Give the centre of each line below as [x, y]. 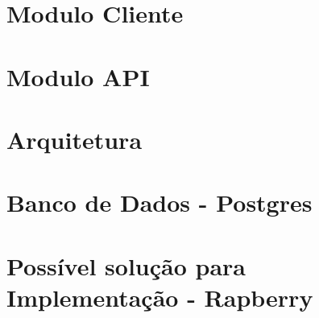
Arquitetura [75, 139]
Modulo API [78, 76]
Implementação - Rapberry [160, 297]
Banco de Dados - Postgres [159, 202]
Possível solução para [126, 265]
